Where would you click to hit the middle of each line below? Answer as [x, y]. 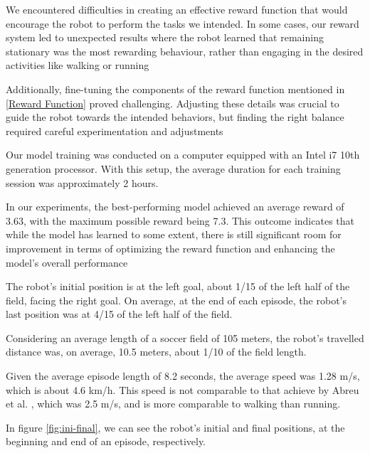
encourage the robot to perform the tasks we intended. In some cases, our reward [183, 23]
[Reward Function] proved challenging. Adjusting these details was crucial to [173, 103]
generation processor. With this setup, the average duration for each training [173, 168]
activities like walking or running [78, 65]
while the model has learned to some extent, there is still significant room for [174, 234]
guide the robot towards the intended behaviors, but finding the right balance [175, 117]
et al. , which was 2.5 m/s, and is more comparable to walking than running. [173, 404]
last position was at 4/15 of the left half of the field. [119, 314]
